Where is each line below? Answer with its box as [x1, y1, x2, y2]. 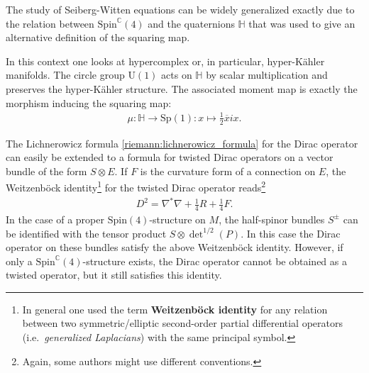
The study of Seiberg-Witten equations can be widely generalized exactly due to [6, 2, 355, 16]
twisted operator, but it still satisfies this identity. [6, 267, 222, 282]
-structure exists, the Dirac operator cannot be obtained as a [82, 253, 347, 268]
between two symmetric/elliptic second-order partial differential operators [22, 316, 343, 330]
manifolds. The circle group [6, 67, 125, 82]
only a [6, 253, 33, 268]
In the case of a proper [6, 211, 104, 226]
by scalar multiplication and [206, 67, 328, 82]
